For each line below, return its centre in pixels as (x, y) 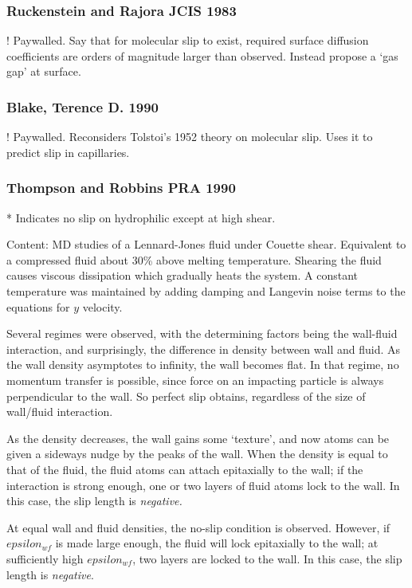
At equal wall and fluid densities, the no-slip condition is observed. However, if (198, 527)
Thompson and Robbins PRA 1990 (121, 188)
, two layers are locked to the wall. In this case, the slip (267, 558)
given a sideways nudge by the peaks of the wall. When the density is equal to (197, 454)
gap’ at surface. (44, 71)
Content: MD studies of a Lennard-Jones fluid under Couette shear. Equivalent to (206, 244)
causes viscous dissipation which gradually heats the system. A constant (182, 275)
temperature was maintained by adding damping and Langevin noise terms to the (206, 291)
